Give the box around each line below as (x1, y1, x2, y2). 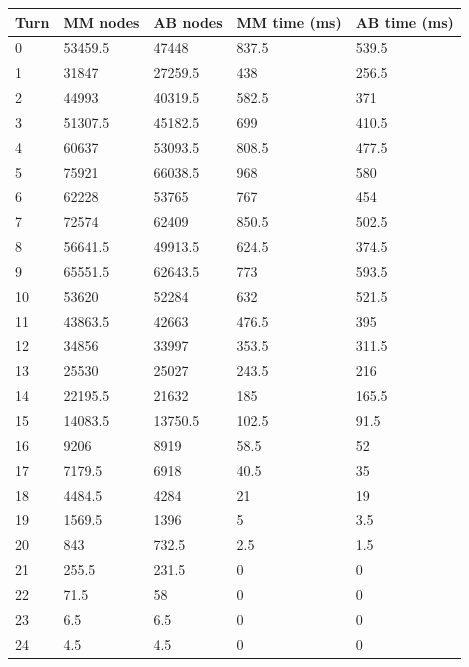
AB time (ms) (355, 11, 454, 32)
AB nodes (153, 11, 223, 32)
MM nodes (63, 11, 140, 32)
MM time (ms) (236, 11, 342, 32)
